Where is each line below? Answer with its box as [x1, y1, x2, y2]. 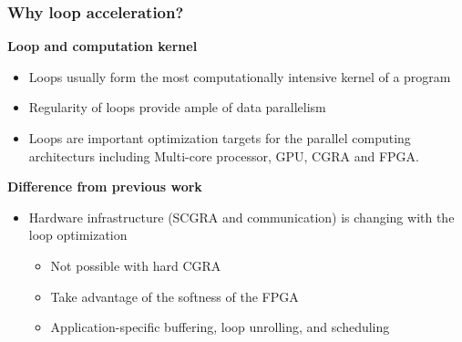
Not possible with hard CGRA [50, 255, 221, 275]
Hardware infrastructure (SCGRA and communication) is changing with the [28, 207, 455, 226]
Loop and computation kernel [7, 36, 198, 56]
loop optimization [28, 225, 128, 244]
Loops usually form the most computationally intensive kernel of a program [28, 67, 451, 86]
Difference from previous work [7, 177, 202, 196]
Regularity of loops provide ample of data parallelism [28, 98, 326, 117]
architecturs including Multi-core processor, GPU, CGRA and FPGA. [28, 146, 419, 165]
